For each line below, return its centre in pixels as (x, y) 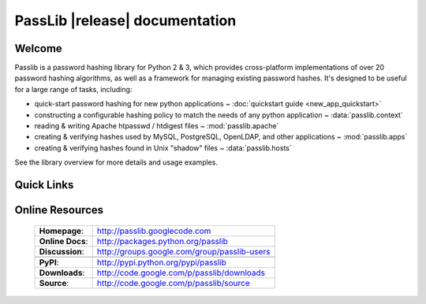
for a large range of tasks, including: (73, 89)
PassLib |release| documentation (125, 20)
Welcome (38, 48)
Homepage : (62, 231)
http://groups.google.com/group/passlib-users (183, 251)
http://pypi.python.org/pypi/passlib (161, 262)
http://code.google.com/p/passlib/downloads (181, 272)
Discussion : (62, 251)
